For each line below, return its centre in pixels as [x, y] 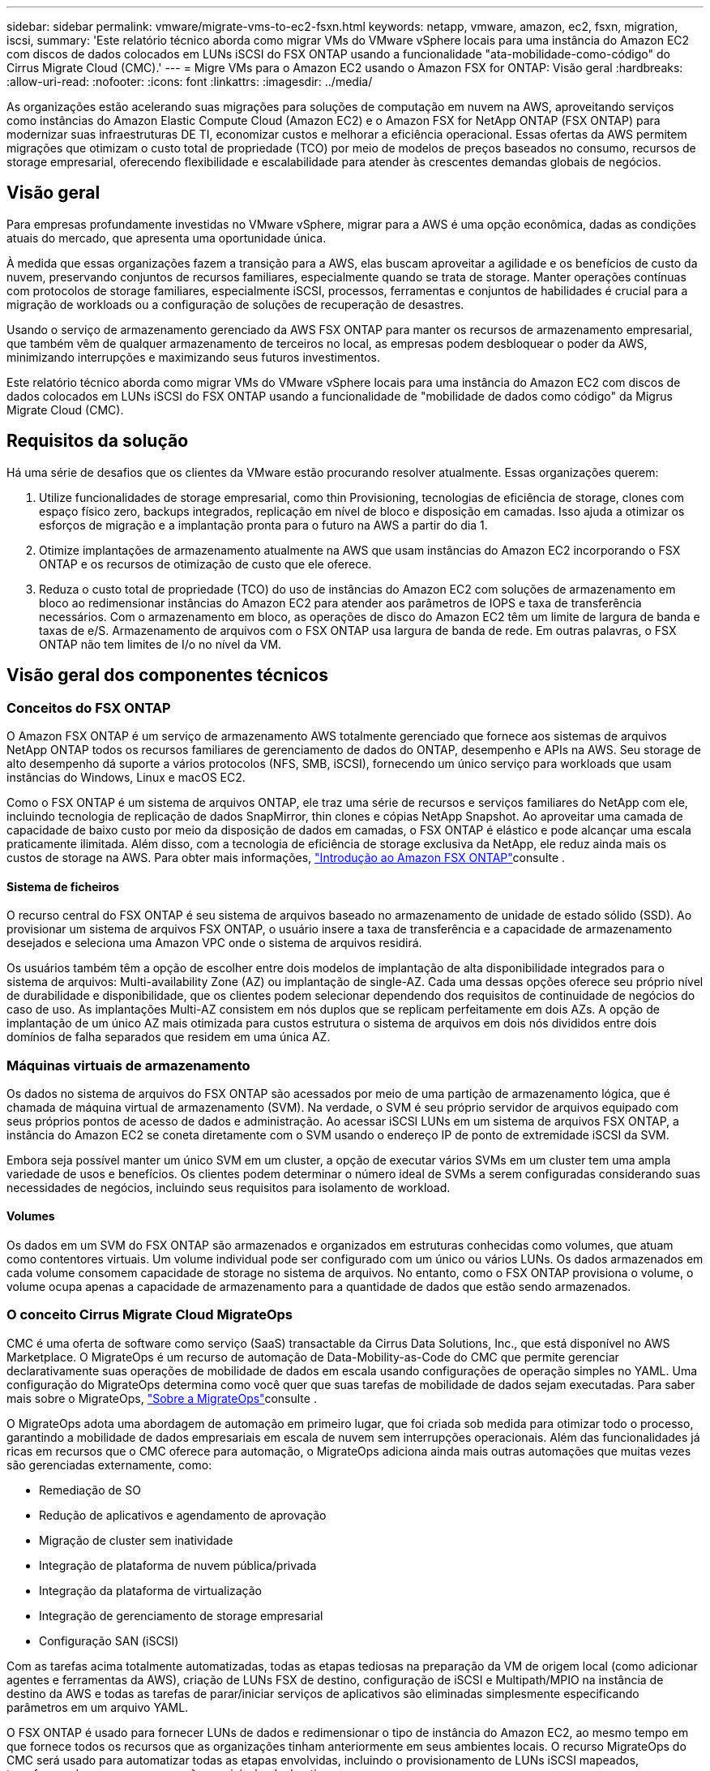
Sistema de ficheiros [63, 886]
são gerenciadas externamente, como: [109, 1464]
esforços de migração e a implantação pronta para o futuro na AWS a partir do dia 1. [263, 525]
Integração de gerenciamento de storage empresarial [181, 1615]
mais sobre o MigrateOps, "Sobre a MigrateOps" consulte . [162, 1398]
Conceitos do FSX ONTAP [89, 708]
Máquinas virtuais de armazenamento [128, 1065]
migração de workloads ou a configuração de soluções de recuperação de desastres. [235, 304]
